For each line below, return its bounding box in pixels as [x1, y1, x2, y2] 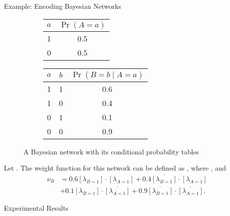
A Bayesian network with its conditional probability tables [23, 146, 199, 156]
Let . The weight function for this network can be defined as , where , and [4, 163, 226, 173]
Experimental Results [4, 203, 69, 213]
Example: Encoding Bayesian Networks [4, 1, 121, 11]
